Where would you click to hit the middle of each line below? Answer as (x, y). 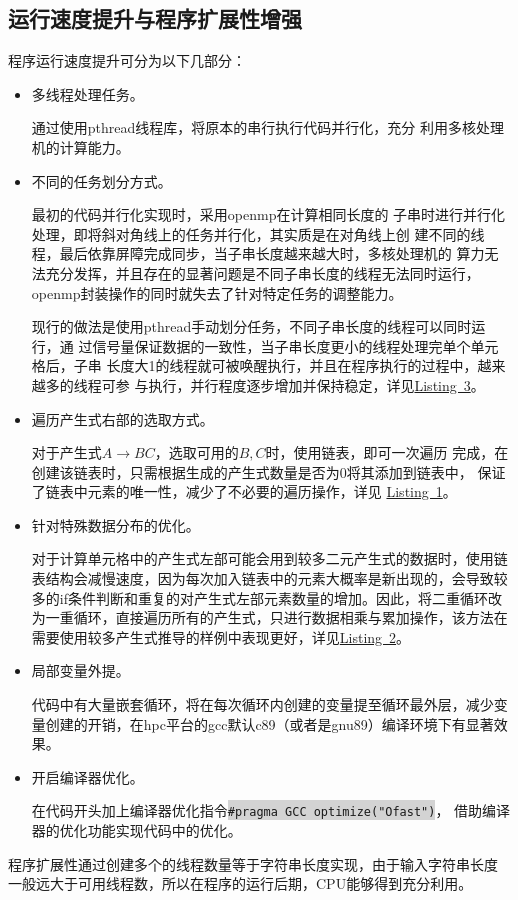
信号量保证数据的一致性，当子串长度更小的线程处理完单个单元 (295, 345)
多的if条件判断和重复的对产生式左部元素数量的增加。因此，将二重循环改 (266, 597)
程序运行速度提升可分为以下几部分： (127, 60)
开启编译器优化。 (87, 776)
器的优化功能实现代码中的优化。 (136, 830)
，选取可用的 (196, 452)
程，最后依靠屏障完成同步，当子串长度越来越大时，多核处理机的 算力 (258, 253)
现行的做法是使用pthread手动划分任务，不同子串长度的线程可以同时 (251, 326)
